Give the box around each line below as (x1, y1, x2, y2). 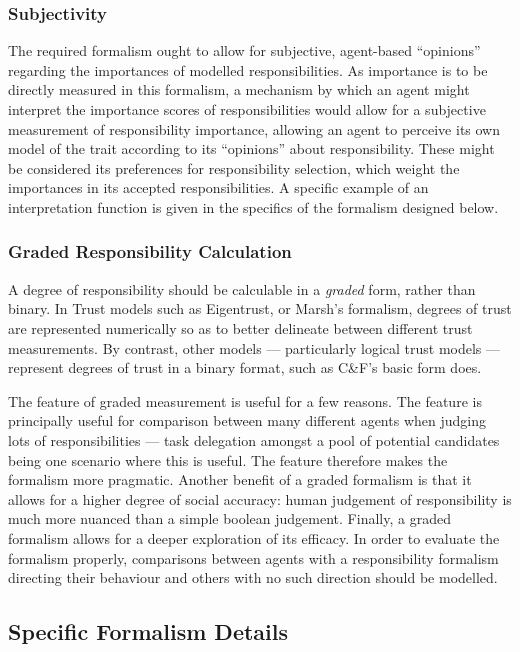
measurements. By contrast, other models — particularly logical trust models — (8, 337, 501, 358)
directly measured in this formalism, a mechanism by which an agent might (8, 79, 470, 100)
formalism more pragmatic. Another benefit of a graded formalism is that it (8, 469, 472, 490)
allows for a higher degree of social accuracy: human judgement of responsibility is (8, 488, 512, 509)
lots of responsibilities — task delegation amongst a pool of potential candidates (8, 429, 500, 450)
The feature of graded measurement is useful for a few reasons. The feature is (8, 390, 482, 411)
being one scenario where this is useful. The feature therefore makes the (8, 449, 448, 470)
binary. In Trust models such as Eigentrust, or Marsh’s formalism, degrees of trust (8, 298, 512, 319)
